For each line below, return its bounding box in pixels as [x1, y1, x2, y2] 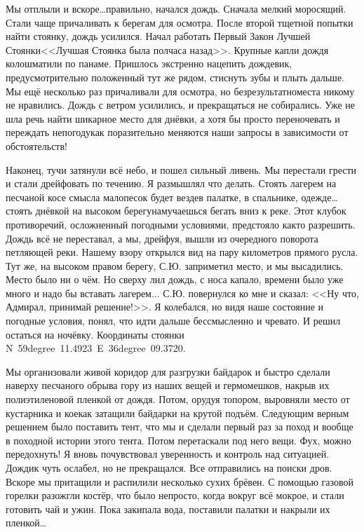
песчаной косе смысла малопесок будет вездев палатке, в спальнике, [6, 189, 298, 204]
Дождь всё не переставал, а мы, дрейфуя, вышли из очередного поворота [6, 231, 318, 245]
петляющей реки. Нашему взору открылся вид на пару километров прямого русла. [6, 245, 358, 259]
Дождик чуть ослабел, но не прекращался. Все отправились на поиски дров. [6, 461, 332, 475]
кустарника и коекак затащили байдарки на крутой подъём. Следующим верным [6, 405, 349, 420]
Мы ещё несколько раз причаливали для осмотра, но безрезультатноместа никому [6, 83, 355, 98]
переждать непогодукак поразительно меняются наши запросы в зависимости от [6, 125, 349, 139]
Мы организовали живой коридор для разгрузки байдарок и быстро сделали [6, 364, 330, 378]
